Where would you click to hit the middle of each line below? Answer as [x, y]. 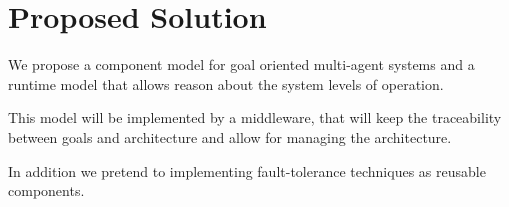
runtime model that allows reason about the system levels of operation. [226, 83]
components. [46, 190]
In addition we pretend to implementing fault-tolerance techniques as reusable [247, 170]
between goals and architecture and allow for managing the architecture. [230, 136]
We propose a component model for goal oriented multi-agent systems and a [241, 64]
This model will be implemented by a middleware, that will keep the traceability [255, 117]
